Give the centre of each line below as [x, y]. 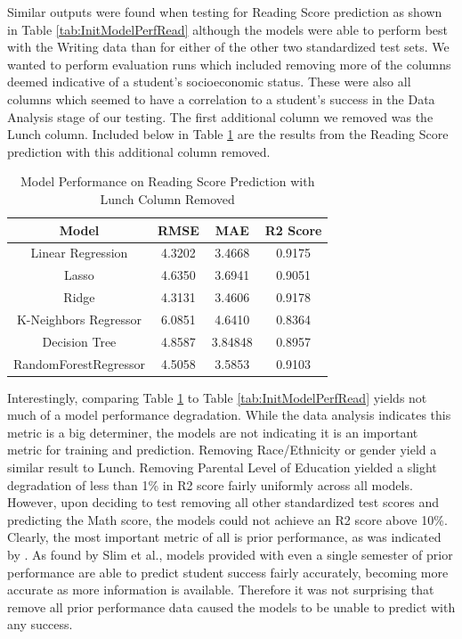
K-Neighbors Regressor [79, 319]
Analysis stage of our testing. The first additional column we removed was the [220, 116]
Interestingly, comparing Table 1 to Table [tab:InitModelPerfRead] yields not [217, 397]
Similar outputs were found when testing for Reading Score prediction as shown [225, 12]
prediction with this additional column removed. [139, 151]
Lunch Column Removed [167, 198]
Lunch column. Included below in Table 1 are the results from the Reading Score [228, 134]
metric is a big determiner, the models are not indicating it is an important [213, 432]
